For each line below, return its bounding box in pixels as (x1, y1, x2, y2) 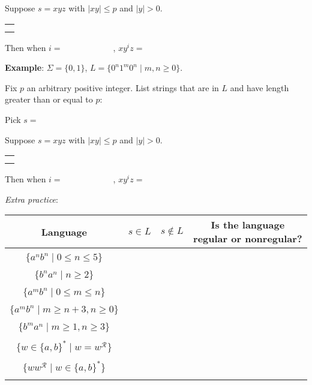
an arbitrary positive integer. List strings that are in (26, 81, 219, 94)
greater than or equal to (5, 93, 93, 106)
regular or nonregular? (193, 231, 302, 246)
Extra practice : (5, 192, 58, 205)
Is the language (211, 218, 285, 232)
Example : (5, 61, 44, 74)
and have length (230, 81, 289, 94)
